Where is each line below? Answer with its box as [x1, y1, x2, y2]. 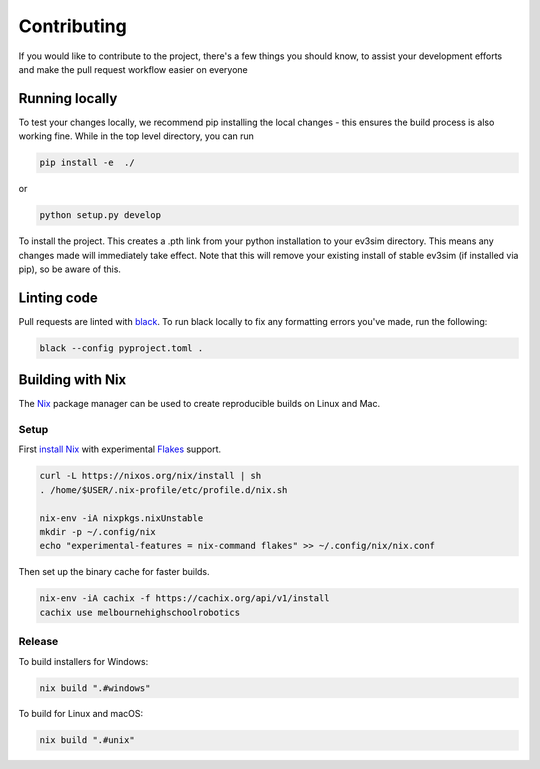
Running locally [18, 90, 118, 107]
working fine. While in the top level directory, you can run [18, 130, 255, 142]
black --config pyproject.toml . [39, 342, 204, 354]
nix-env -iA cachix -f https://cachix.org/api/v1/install [39, 593, 330, 604]
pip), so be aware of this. [18, 263, 122, 275]
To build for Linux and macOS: [18, 708, 144, 720]
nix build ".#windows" [39, 682, 151, 694]
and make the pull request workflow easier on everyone [18, 63, 249, 75]
